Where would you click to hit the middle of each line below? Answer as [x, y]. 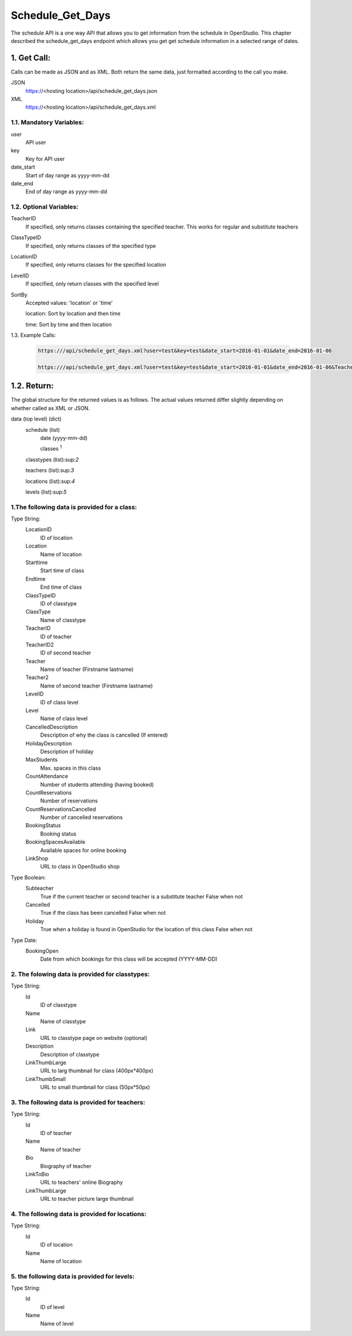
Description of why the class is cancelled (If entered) [104, 735]
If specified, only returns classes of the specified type [91, 246]
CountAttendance [47, 776]
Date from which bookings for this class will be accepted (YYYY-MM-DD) [129, 959]
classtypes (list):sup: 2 [52, 459]
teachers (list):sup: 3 [50, 471]
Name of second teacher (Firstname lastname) [97, 686]
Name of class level [64, 719]
